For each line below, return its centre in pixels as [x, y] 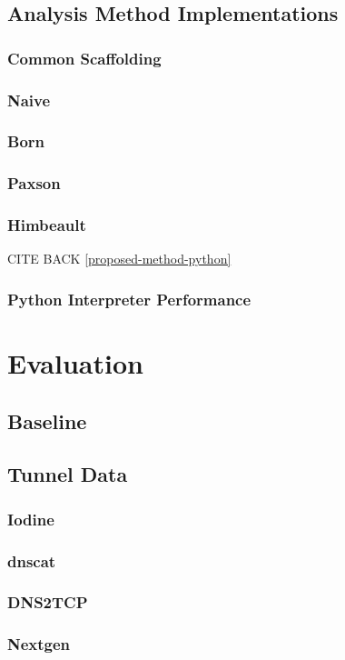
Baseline [47, 420]
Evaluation [75, 363]
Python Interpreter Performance [129, 299]
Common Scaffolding [84, 58]
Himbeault [47, 225]
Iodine [31, 519]
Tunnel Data [68, 474]
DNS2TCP [48, 602]
